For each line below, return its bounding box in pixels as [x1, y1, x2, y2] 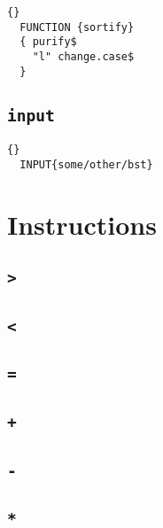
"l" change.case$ [32, 50, 135, 63]
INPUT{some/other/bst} [19, 158, 153, 171]
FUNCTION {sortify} [19, 20, 135, 34]
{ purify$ [19, 35, 77, 49]
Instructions [7, 206, 157, 242]
